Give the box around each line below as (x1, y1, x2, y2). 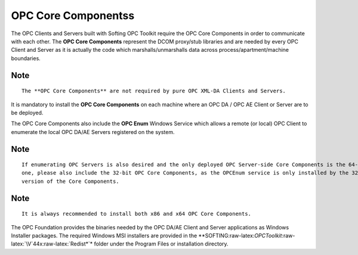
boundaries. (11, 54, 41, 62)
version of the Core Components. (21, 178, 119, 185)
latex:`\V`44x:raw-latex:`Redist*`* (11, 240, 93, 247)
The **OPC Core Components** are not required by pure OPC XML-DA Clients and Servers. (21, 88, 286, 95)
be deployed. (11, 109, 44, 116)
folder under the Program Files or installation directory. (94, 240, 229, 247)
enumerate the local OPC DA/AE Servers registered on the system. (11, 128, 175, 135)
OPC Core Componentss (11, 9, 135, 22)
